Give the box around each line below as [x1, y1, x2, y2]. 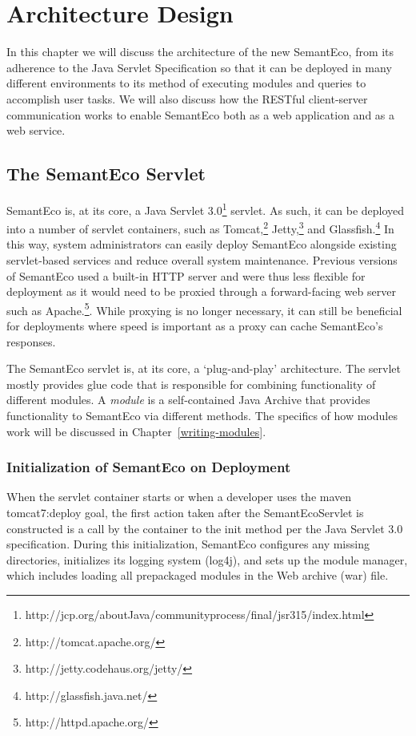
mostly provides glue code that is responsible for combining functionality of [6, 375, 376, 392]
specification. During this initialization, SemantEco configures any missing [6, 536, 370, 552]
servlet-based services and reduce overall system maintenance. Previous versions [6, 251, 398, 268]
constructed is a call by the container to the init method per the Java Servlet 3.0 [6, 520, 403, 536]
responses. [6, 333, 56, 350]
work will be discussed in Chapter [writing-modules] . [6, 423, 266, 439]
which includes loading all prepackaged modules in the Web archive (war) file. [6, 567, 389, 584]
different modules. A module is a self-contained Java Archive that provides [6, 391, 370, 408]
